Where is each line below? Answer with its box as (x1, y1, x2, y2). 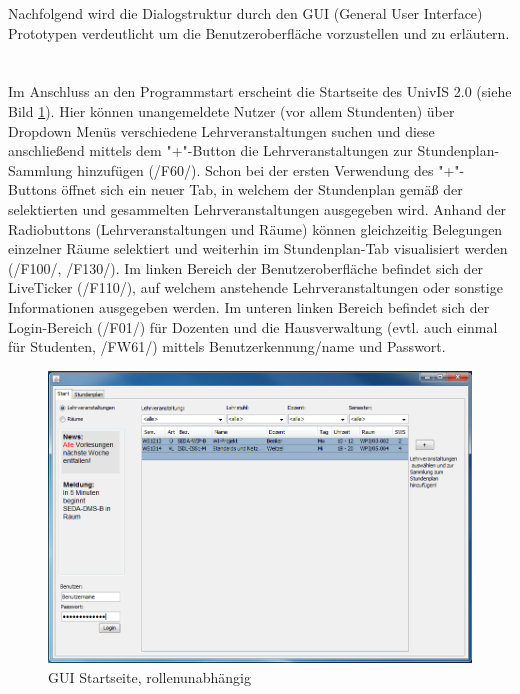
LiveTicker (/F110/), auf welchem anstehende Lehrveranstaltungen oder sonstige (8, 277, 503, 298)
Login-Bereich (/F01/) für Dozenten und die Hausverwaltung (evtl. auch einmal (8, 316, 498, 337)
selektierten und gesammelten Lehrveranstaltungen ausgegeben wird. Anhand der (8, 198, 507, 219)
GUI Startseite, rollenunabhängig (48, 666, 251, 687)
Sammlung (8, 159, 73, 180)
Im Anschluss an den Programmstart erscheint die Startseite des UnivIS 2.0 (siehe (8, 81, 512, 102)
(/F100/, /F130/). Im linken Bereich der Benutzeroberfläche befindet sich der (8, 257, 484, 278)
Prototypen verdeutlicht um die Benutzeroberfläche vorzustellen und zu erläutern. (8, 22, 510, 43)
